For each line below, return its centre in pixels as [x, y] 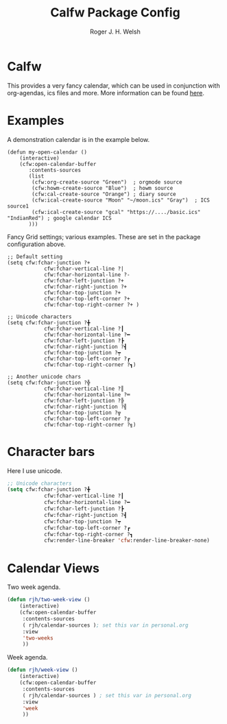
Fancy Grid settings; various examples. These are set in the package [104, 237]
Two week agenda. [34, 587]
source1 [18, 206]
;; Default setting [35, 256]
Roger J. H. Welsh [115, 32]
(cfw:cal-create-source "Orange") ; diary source [104, 194]
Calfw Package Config [115, 13]
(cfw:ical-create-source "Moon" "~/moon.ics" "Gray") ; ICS [121, 200]
